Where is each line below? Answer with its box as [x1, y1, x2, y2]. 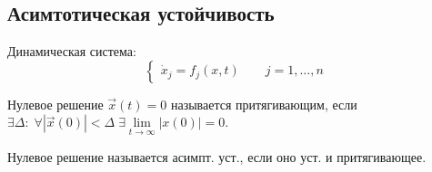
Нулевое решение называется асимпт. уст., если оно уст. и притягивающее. [7, 147, 427, 166]
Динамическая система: [7, 42, 136, 61]
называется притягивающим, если [170, 94, 357, 113]
